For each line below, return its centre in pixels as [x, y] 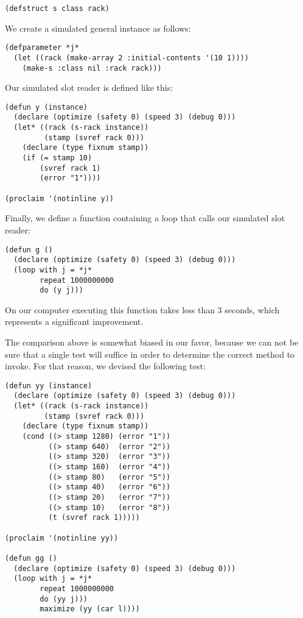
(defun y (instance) [47, 107]
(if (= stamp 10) [57, 158]
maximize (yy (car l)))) [90, 609]
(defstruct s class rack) [57, 9]
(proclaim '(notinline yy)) [62, 538]
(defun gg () [31, 558]
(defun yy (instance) [49, 385]
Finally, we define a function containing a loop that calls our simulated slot [145, 218]
